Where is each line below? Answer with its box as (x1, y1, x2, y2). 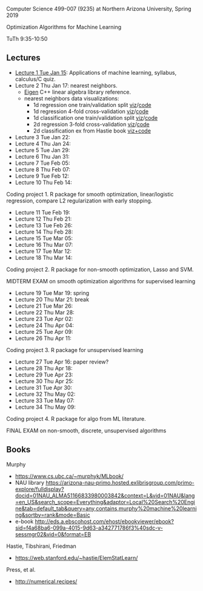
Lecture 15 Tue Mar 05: (15, 234, 73, 242)
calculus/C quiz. (15, 75, 56, 83)
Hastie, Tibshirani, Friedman (6, 542, 77, 550)
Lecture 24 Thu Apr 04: (15, 322, 75, 329)
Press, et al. (6, 565, 36, 573)
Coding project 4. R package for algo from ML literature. (6, 415, 147, 422)
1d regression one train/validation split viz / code (33, 101, 151, 108)
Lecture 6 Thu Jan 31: (15, 153, 70, 160)
